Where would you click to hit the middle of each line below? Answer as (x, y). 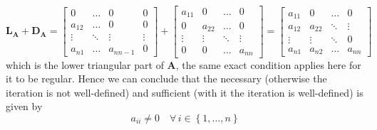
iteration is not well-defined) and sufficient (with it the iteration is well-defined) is (185, 92)
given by (24, 106)
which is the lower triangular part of (85, 64)
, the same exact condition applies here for (268, 64)
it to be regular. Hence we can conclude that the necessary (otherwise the (166, 78)
